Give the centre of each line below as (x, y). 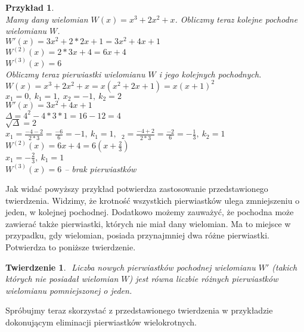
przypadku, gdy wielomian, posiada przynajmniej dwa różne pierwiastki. (137, 235)
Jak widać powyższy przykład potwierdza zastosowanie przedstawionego (137, 189)
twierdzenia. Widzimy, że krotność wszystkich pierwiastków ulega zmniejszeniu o (153, 200)
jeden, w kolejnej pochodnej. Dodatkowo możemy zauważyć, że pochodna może (150, 212)
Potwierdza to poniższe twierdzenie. (71, 247)
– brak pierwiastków (100, 168)
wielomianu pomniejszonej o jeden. (69, 290)
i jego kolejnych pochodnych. (210, 74)
